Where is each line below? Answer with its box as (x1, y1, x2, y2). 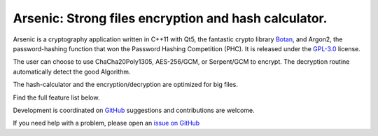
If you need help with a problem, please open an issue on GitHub (13, 119, 200, 128)
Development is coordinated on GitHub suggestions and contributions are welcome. (13, 106, 255, 114)
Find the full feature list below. (13, 93, 100, 102)
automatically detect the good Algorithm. (13, 67, 131, 76)
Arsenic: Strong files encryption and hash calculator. (13, 11, 328, 26)
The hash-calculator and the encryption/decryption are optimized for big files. (13, 81, 238, 89)
